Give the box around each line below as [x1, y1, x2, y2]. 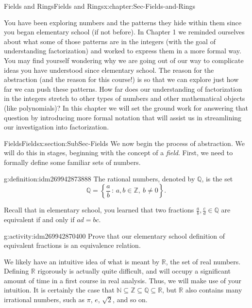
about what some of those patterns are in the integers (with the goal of [4, 36, 216, 46]
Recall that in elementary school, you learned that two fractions [4, 205, 194, 215]
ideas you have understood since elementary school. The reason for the [4, 65, 214, 75]
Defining [4, 266, 29, 276]
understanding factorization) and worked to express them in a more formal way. [4, 46, 241, 56]
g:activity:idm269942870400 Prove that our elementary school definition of [4, 230, 225, 241]
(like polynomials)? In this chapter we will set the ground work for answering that [4, 102, 248, 113]
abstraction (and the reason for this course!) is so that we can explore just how [4, 74, 239, 84]
